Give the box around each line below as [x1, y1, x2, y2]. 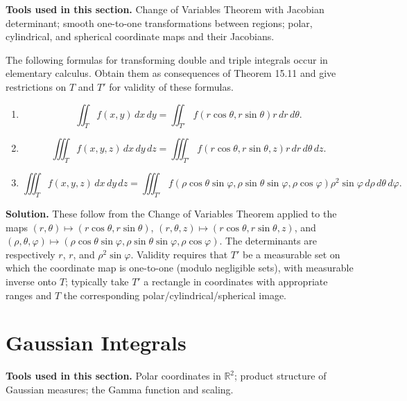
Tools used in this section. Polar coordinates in [6, 368, 221, 383]
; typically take [65, 274, 129, 288]
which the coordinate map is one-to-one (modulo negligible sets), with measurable [6, 260, 354, 275]
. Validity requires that [130, 247, 228, 261]
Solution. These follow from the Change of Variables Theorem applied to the [6, 206, 337, 220]
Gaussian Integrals [6, 328, 187, 357]
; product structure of [234, 368, 327, 383]
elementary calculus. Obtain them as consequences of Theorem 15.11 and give [6, 66, 336, 80]
